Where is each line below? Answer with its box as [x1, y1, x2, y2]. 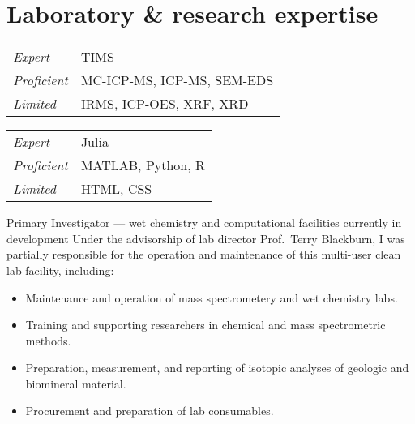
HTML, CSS [80, 179, 152, 199]
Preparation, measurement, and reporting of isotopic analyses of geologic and [25, 359, 409, 376]
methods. [25, 332, 71, 349]
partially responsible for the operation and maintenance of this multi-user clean [6, 246, 401, 263]
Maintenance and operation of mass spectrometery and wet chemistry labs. [25, 289, 398, 306]
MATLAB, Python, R [80, 156, 205, 175]
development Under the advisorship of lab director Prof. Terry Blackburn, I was [6, 229, 405, 246]
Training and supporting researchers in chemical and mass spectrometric [25, 316, 386, 333]
